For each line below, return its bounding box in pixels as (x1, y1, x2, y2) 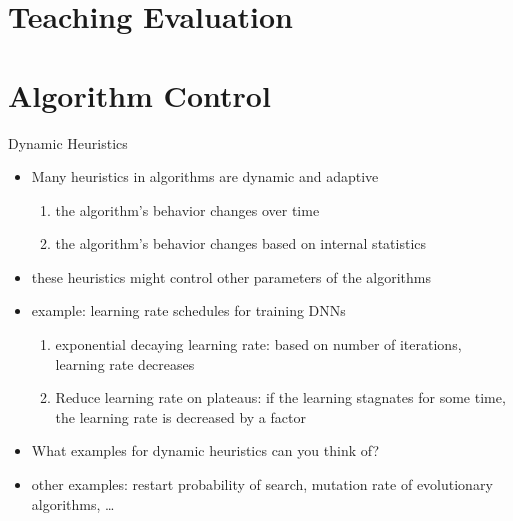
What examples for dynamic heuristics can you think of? (31, 440, 380, 461)
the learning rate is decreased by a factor (55, 406, 306, 427)
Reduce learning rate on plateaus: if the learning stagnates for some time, (55, 387, 506, 408)
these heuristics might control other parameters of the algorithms (31, 266, 432, 287)
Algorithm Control (8, 74, 271, 115)
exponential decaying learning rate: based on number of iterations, (55, 334, 462, 355)
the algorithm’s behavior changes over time (55, 199, 320, 220)
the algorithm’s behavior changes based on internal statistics (55, 233, 427, 254)
